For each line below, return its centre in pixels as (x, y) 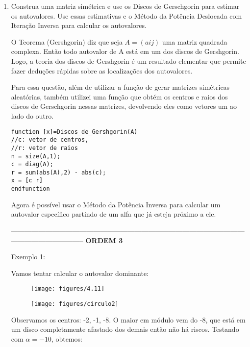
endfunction (30, 189)
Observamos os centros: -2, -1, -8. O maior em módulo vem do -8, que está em (128, 319)
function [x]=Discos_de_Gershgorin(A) (74, 132)
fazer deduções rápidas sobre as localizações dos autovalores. (102, 70)
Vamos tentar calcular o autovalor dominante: (80, 273)
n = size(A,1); (36, 156)
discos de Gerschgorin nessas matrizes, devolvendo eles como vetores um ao (124, 106)
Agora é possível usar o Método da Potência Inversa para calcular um (116, 204)
